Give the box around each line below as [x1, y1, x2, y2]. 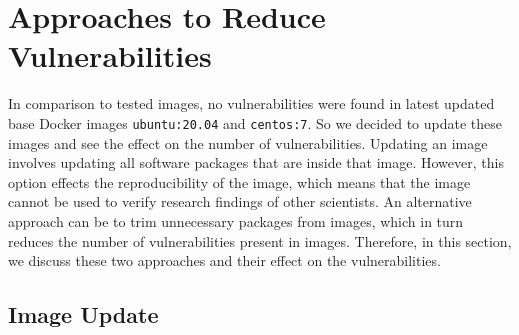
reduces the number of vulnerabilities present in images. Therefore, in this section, [8, 230, 512, 251]
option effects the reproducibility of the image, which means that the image [8, 171, 471, 192]
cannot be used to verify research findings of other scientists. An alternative [8, 191, 472, 212]
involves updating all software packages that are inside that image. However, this [8, 152, 504, 173]
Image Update [8, 299, 159, 330]
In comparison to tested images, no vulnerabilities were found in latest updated [8, 93, 495, 114]
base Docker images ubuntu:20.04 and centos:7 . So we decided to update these [8, 112, 503, 133]
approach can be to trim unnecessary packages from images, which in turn [8, 210, 464, 231]
